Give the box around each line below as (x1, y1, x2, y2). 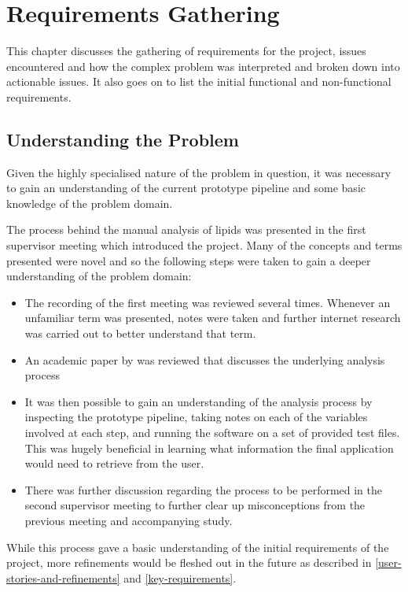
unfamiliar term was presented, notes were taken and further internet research (24, 309, 401, 326)
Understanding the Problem (6, 127, 239, 151)
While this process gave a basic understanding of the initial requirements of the (6, 538, 389, 555)
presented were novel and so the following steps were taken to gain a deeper (6, 252, 371, 268)
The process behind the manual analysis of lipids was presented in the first (6, 221, 366, 238)
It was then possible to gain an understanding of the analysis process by (24, 393, 373, 409)
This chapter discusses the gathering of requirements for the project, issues (6, 43, 366, 59)
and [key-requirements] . (123, 569, 237, 586)
